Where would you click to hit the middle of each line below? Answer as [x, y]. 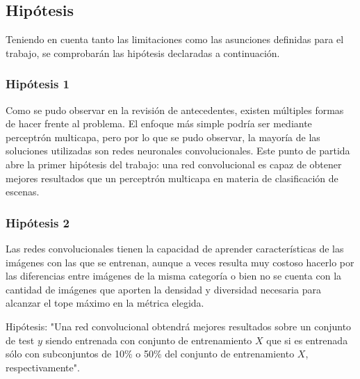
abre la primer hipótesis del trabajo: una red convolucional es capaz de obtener [174, 164]
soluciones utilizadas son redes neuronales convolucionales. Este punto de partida [178, 151]
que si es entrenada [307, 340]
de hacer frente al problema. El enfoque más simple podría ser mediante [159, 123]
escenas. [23, 192]
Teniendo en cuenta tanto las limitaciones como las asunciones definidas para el [175, 39]
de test [20, 340]
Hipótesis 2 [38, 222]
